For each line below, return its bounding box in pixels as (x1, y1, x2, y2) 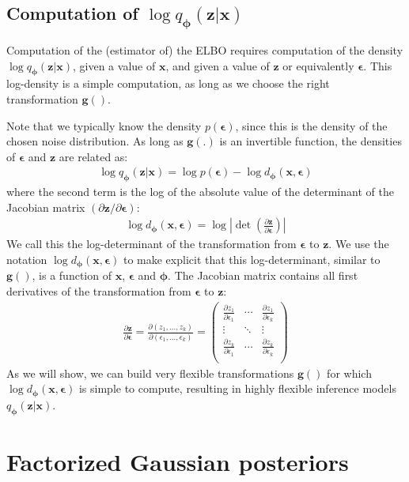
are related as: (59, 148, 128, 164)
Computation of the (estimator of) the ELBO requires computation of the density (6, 42, 403, 58)
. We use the (328, 235, 389, 252)
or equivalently (282, 57, 354, 73)
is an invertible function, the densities (219, 133, 402, 149)
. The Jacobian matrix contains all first (168, 267, 358, 284)
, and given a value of (165, 57, 270, 73)
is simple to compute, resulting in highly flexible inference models (78, 380, 396, 397)
